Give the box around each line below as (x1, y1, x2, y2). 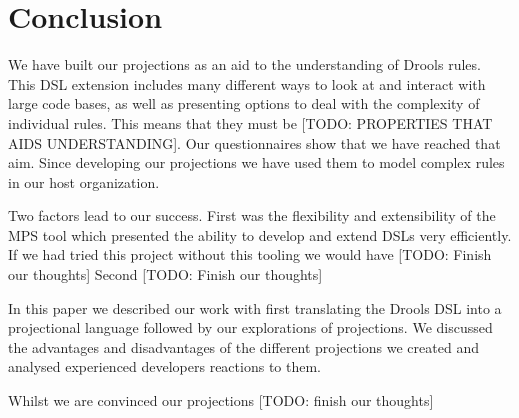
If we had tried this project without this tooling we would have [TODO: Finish (8, 244, 492, 265)
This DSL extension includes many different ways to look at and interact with (8, 73, 486, 94)
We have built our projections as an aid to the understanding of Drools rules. (8, 54, 481, 75)
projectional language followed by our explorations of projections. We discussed (8, 317, 493, 338)
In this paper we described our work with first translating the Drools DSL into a (8, 297, 502, 318)
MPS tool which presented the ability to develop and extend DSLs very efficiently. (8, 224, 512, 245)
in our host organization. (8, 171, 160, 192)
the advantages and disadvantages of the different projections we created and (8, 336, 479, 357)
